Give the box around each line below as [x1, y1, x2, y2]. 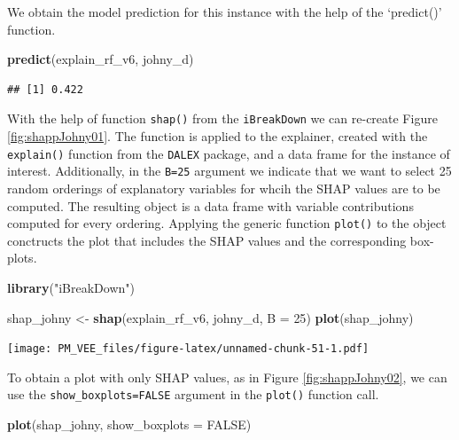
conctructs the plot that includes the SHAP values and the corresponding [7, 231, 407, 249]
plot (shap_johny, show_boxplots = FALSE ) [7, 415, 252, 434]
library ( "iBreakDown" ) [7, 278, 135, 296]
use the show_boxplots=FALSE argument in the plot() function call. [7, 385, 379, 404]
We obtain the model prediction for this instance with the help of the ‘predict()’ [7, 3, 442, 20]
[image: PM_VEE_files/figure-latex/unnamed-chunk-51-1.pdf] [7, 342, 370, 356]
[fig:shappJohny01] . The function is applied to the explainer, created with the [7, 127, 428, 145]
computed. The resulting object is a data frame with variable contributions [7, 196, 414, 215]
